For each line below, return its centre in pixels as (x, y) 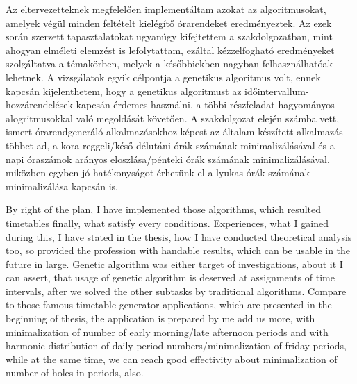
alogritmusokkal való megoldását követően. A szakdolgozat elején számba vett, (173, 118)
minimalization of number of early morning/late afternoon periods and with (167, 332)
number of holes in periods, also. (75, 373)
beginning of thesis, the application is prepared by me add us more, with (160, 318)
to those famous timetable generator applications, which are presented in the (169, 304)
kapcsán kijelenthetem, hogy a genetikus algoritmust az (124, 91)
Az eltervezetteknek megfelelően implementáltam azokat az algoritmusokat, (166, 9)
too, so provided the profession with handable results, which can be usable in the (178, 250)
